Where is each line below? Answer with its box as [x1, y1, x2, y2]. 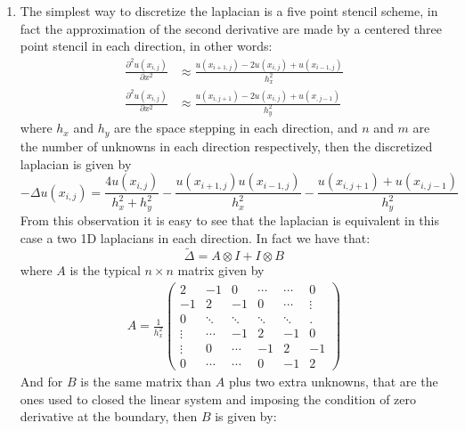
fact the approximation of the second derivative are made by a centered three [20, 19, 442, 37]
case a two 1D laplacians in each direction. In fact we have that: [20, 228, 371, 247]
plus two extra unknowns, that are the [228, 372, 438, 391]
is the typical [69, 261, 141, 280]
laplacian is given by [20, 154, 132, 173]
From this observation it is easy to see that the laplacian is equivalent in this [20, 210, 439, 229]
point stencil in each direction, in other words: [20, 37, 273, 55]
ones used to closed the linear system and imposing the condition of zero [20, 389, 417, 408]
